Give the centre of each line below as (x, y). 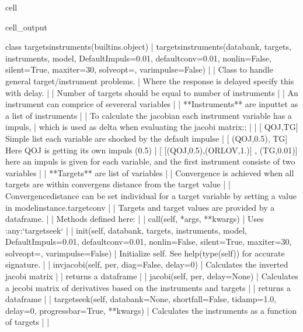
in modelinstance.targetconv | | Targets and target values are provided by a (140, 207)
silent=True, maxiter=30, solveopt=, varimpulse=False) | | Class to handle (139, 69)
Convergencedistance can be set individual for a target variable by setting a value (151, 195)
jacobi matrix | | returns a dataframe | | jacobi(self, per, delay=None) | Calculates (152, 276)
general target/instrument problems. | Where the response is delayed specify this (150, 81)
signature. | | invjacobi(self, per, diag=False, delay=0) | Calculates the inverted (147, 264)
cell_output (26, 27)
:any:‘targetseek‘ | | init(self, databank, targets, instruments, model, (126, 230)
